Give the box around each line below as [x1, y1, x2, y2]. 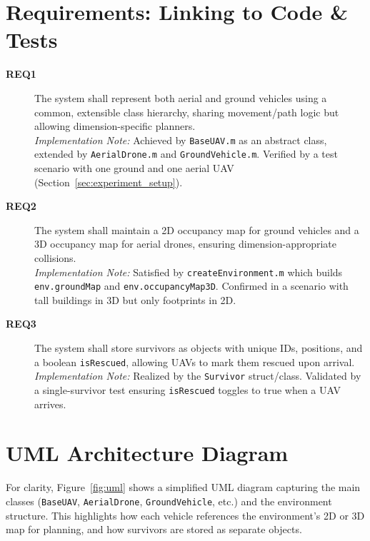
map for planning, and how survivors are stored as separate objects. [6, 522, 302, 537]
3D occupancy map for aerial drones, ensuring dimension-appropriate [34, 236, 337, 251]
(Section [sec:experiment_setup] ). [34, 174, 183, 189]
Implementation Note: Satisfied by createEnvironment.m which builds [34, 264, 343, 279]
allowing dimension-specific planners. [34, 118, 196, 133]
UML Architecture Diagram [6, 438, 289, 467]
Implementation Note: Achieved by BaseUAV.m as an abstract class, [34, 132, 327, 147]
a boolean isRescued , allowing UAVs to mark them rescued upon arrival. [34, 354, 355, 369]
